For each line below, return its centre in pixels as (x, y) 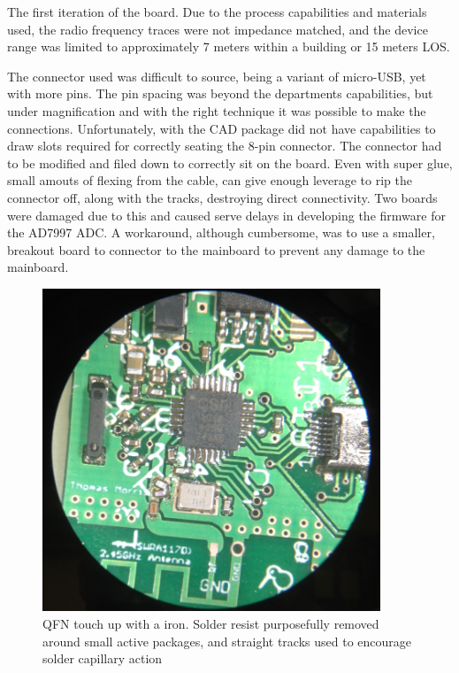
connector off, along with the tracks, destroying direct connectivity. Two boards (222, 197)
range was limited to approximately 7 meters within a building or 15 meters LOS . (229, 46)
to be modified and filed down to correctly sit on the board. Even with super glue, (230, 162)
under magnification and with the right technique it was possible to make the (217, 110)
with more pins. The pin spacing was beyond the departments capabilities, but (220, 93)
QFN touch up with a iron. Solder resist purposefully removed (211, 623)
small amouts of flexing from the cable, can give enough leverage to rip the (210, 180)
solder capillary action (103, 658)
